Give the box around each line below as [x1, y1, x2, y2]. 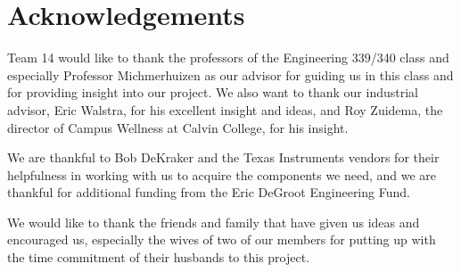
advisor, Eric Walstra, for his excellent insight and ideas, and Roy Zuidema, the [7, 100, 443, 119]
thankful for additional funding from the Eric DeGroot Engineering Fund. [7, 183, 410, 202]
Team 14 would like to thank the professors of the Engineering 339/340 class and [7, 48, 449, 67]
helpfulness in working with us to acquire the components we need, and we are [7, 165, 437, 184]
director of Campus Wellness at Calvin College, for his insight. [7, 118, 349, 136]
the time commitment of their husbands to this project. [7, 248, 310, 267]
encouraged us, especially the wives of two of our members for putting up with [7, 230, 436, 249]
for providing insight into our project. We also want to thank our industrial [7, 83, 418, 102]
